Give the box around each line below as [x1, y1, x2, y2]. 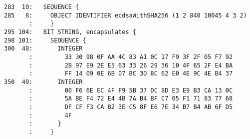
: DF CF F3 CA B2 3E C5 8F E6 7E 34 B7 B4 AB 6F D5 [29, 103, 233, 110]
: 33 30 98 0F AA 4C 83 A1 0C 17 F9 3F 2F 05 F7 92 [29, 53, 233, 60]
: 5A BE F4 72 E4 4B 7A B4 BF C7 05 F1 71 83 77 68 [29, 95, 233, 102]
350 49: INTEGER [4, 78, 83, 85]
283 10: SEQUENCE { [4, 3, 79, 10]
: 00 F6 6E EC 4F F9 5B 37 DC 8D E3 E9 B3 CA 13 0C [29, 86, 233, 94]
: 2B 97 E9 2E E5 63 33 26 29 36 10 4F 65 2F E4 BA [29, 61, 233, 69]
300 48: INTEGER [4, 45, 83, 52]
